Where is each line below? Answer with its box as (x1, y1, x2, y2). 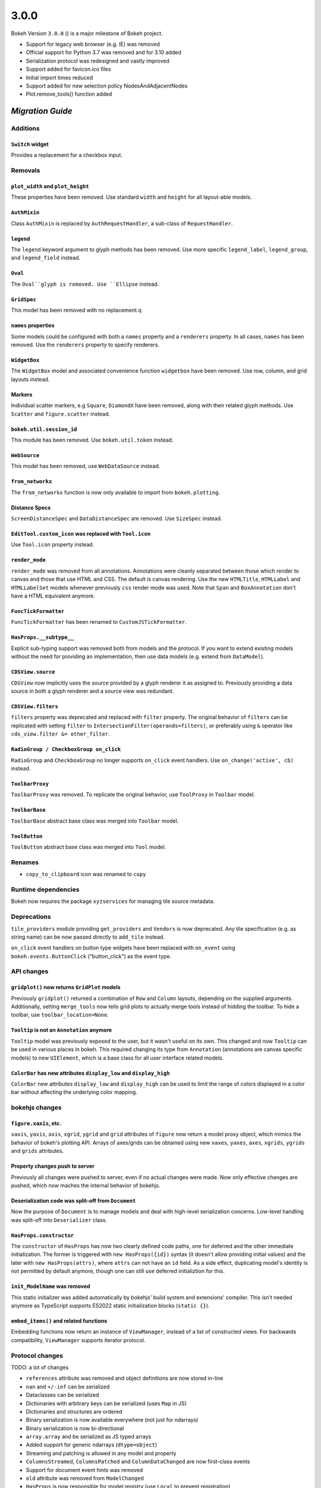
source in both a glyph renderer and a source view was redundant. (11, 687, 175, 695)
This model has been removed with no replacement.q (11, 307, 142, 314)
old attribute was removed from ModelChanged (26, 1475, 144, 1482)
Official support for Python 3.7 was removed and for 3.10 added (26, 49, 181, 56)
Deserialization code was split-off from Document (11, 1197, 136, 1204)
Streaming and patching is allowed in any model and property (26, 1449, 177, 1456)
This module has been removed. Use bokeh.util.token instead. (11, 436, 174, 443)
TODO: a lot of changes (11, 1364, 69, 1371)
